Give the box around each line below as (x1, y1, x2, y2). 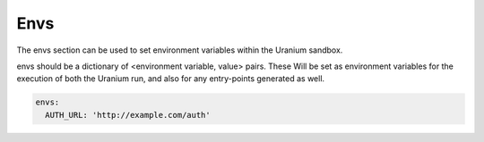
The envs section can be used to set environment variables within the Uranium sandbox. (16, 45, 343, 55)
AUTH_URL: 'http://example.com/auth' (45, 110, 211, 120)
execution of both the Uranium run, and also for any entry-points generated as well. (16, 73, 325, 84)
